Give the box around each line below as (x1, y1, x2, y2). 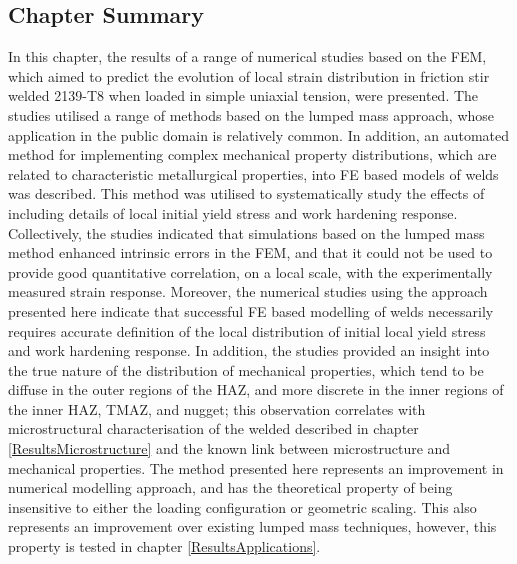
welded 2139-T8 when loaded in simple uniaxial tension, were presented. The (8, 85, 479, 106)
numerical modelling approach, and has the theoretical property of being (8, 477, 453, 498)
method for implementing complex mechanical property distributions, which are (8, 144, 497, 165)
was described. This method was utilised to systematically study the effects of (8, 183, 485, 204)
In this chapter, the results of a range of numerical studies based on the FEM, (8, 46, 487, 67)
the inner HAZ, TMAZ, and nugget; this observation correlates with (8, 398, 426, 419)
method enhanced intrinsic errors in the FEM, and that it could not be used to (8, 242, 493, 263)
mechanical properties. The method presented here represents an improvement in (8, 457, 504, 478)
